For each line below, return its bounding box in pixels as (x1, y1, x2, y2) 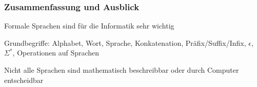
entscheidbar (4, 74, 44, 85)
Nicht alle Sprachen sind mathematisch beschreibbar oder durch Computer (4, 65, 239, 75)
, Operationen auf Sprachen (12, 47, 100, 58)
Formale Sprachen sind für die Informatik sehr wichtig (4, 20, 174, 31)
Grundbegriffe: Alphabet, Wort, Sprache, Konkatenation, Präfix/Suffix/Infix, (4, 37, 246, 48)
